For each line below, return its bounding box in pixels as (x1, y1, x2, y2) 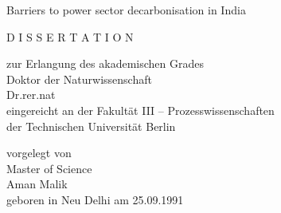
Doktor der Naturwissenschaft (6, 70, 152, 87)
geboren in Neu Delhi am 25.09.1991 (6, 191, 184, 207)
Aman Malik (6, 176, 68, 192)
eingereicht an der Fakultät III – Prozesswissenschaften (6, 101, 275, 118)
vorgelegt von (6, 144, 72, 161)
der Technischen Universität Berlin (6, 117, 176, 134)
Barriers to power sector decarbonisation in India (6, 2, 246, 18)
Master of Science (6, 160, 92, 176)
